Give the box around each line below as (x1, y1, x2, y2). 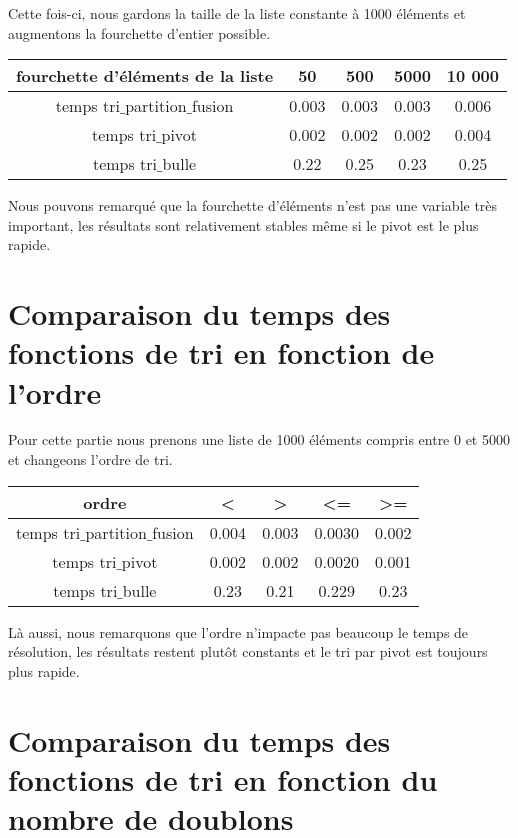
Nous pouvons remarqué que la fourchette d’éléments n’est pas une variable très (8, 195, 498, 216)
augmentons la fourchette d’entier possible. (8, 22, 271, 43)
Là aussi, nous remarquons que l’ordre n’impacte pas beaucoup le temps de (8, 621, 469, 642)
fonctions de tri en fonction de (8, 332, 435, 373)
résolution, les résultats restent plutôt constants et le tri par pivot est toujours (8, 641, 488, 662)
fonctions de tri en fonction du (8, 758, 438, 799)
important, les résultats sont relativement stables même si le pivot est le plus (8, 214, 479, 235)
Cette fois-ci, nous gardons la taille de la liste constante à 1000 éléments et (8, 3, 466, 23)
